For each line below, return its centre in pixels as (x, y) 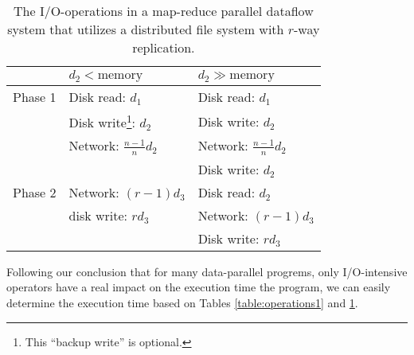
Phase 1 (35, 97)
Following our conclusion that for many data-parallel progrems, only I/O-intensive (207, 271)
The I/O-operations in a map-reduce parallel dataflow (164, 11)
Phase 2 (35, 192)
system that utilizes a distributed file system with (146, 29)
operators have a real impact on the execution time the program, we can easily (199, 287)
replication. (164, 47)
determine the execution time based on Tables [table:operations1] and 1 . (182, 303)
